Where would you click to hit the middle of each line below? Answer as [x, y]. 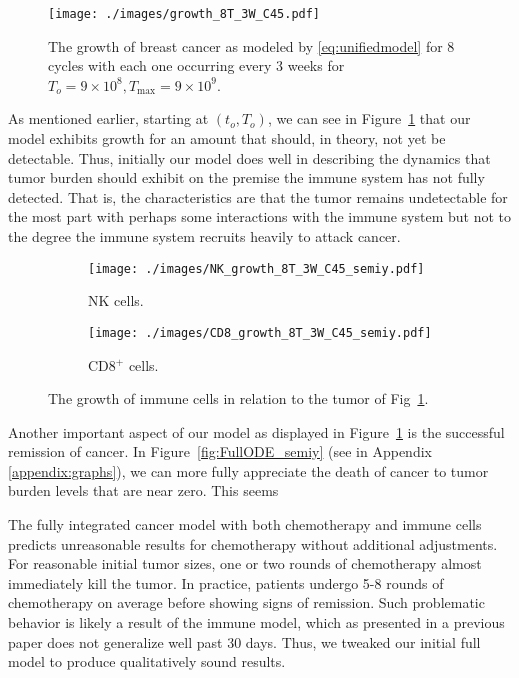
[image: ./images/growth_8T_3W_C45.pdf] [184, 14]
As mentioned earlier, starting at [108, 118]
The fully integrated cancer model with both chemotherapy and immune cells [245, 524]
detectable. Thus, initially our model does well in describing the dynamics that [249, 157]
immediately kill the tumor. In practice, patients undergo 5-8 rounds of [226, 582]
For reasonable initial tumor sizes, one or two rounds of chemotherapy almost [245, 563]
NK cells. [116, 300]
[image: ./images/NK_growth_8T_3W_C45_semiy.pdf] [256, 268]
